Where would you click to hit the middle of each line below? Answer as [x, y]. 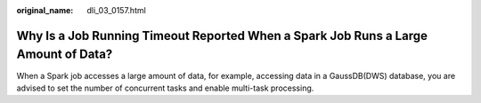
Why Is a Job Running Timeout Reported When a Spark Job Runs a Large [222, 36]
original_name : [45, 10]
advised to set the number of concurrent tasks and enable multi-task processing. [165, 88]
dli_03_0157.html [116, 10]
